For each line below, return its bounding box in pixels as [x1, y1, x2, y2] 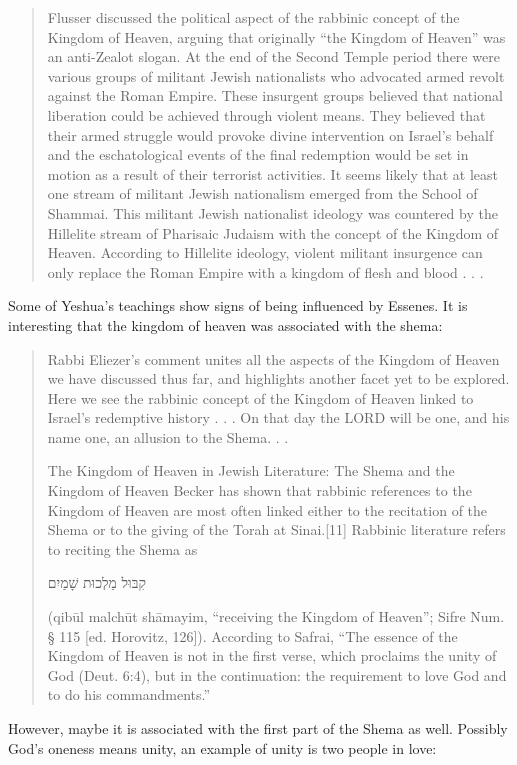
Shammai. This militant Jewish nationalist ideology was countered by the [47, 202, 498, 223]
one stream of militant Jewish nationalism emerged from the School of [47, 183, 478, 204]
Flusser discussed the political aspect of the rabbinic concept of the [47, 7, 460, 27]
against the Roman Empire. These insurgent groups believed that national [47, 85, 503, 106]
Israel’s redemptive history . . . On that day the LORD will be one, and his [47, 407, 510, 428]
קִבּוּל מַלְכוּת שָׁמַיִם [47, 572, 146, 593]
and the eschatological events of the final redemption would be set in [47, 144, 469, 165]
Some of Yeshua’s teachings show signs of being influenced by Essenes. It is [8, 295, 468, 316]
